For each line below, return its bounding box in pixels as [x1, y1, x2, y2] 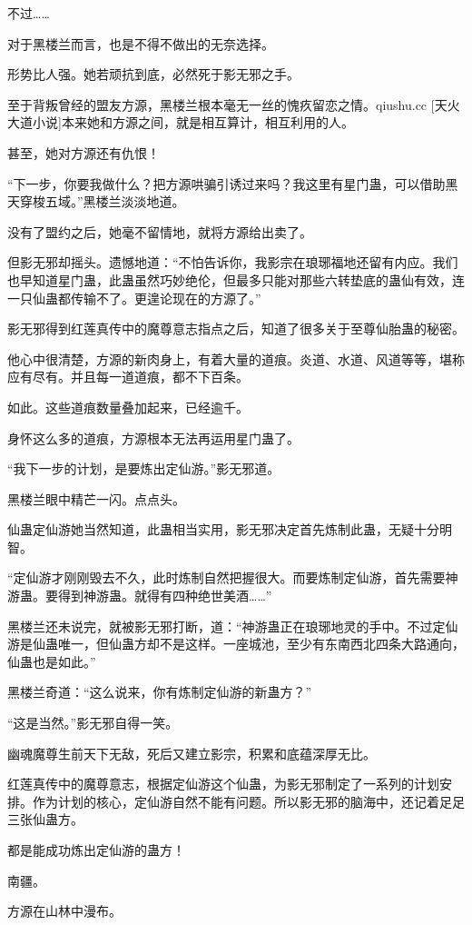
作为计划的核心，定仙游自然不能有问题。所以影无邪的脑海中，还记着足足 [32, 791, 465, 811]
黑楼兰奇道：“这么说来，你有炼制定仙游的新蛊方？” [7, 682, 312, 701]
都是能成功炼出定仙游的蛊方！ [7, 840, 185, 859]
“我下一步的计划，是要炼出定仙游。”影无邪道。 [7, 459, 280, 478]
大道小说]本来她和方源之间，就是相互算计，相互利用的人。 [7, 113, 354, 132]
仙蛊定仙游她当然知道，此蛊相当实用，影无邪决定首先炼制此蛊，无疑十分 [7, 520, 439, 539]
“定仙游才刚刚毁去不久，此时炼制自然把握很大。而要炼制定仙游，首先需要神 [7, 568, 458, 587]
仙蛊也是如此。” [7, 651, 96, 671]
